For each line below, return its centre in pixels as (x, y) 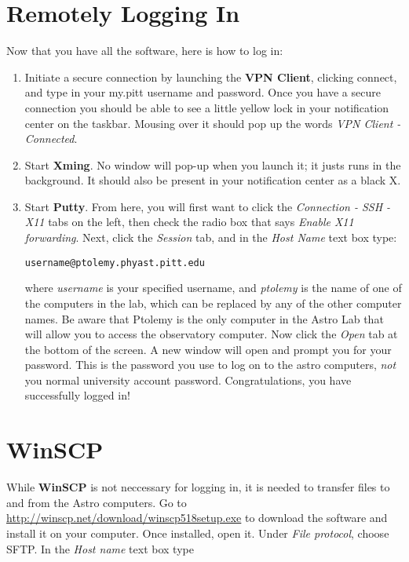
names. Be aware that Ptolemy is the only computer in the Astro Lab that (204, 318)
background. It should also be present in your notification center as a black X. (213, 180)
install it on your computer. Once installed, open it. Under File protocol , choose (198, 533)
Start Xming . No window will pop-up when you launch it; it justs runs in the (213, 164)
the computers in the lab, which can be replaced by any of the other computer (213, 303)
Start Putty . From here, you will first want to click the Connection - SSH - (208, 206)
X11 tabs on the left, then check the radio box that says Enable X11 (189, 222)
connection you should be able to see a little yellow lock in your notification (207, 107)
